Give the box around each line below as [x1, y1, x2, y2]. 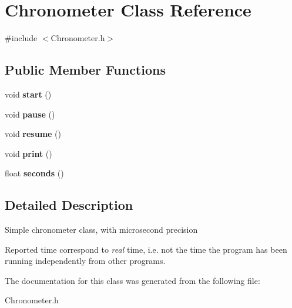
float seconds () [5, 167, 64, 179]
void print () [5, 147, 52, 159]
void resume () [5, 128, 62, 140]
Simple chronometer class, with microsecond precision [5, 223, 198, 236]
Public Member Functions [5, 61, 166, 79]
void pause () [5, 108, 55, 120]
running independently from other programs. [5, 255, 166, 267]
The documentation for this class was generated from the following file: [5, 274, 260, 286]
